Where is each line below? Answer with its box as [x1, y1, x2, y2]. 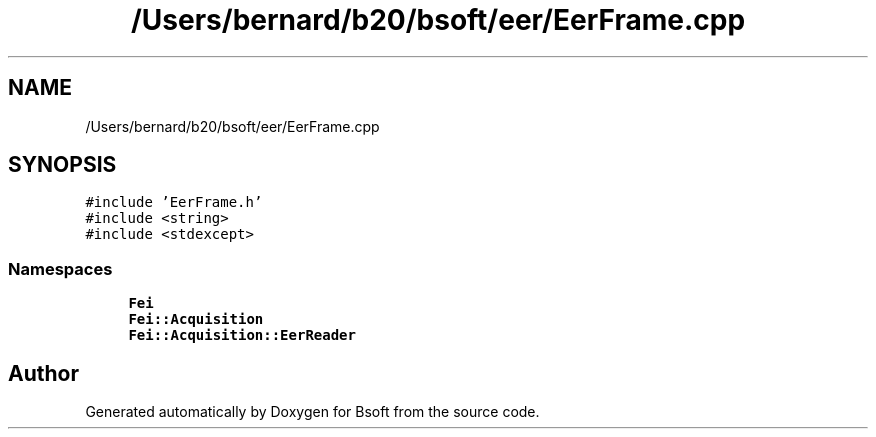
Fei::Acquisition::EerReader [128, 327, 356, 344]
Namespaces [8, 258, 113, 279]
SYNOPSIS [8, 152, 117, 178]
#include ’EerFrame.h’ [85, 194, 263, 211]
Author [8, 360, 79, 386]
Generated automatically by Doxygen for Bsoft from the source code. [85, 403, 540, 421]
